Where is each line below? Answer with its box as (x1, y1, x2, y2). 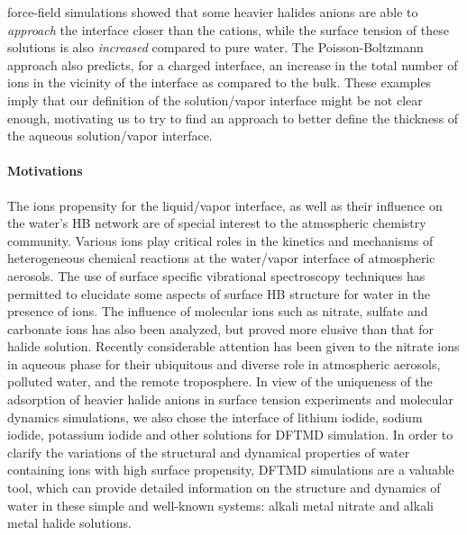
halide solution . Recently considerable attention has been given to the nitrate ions (7, 337, 460, 356)
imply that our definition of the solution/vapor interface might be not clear (7, 90, 423, 109)
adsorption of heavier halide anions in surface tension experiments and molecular (7, 390, 453, 409)
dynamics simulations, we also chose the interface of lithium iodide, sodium (7, 407, 423, 426)
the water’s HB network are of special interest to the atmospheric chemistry (7, 213, 426, 232)
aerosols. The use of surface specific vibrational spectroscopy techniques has (7, 266, 426, 285)
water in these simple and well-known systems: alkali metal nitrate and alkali (7, 495, 434, 514)
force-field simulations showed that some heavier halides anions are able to (7, 3, 418, 21)
